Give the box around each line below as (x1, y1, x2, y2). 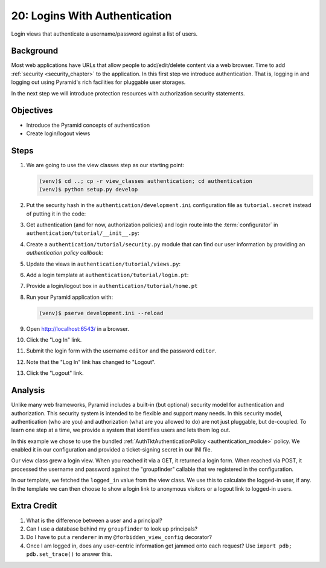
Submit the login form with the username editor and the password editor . (26, 347, 217, 354)
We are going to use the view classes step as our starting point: (26, 161, 184, 168)
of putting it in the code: (26, 210, 86, 217)
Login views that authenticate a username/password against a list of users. (11, 30, 198, 37)
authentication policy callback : (26, 249, 103, 257)
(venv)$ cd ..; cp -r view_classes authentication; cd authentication (39, 177, 253, 184)
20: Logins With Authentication (11, 9, 172, 22)
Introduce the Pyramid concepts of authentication (26, 121, 150, 129)
